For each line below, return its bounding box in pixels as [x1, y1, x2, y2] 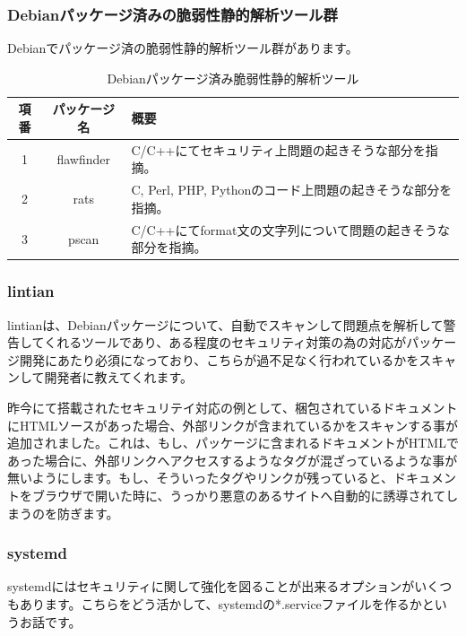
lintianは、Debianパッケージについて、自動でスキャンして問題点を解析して [7, 315, 444, 334]
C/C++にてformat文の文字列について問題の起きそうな [131, 220, 450, 239]
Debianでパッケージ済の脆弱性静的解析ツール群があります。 [7, 39, 358, 57]
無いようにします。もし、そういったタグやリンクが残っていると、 [7, 468, 394, 487]
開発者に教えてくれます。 [44, 368, 194, 387]
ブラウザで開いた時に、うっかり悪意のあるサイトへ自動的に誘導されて [31, 485, 446, 504]
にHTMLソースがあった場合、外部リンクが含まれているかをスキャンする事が [7, 415, 459, 434]
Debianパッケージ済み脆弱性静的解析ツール [107, 68, 359, 87]
